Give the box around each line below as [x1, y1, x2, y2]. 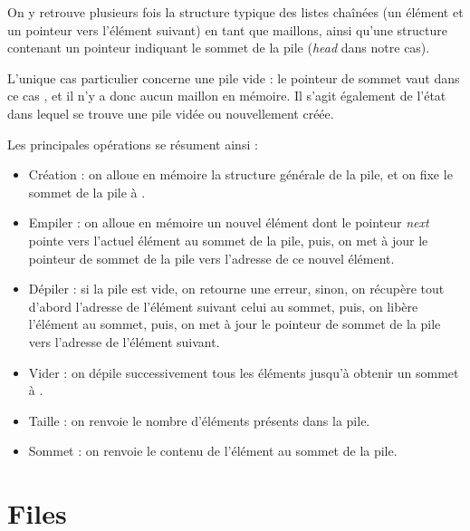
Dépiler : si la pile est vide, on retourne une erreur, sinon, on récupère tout [28, 279, 445, 298]
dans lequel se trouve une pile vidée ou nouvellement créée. [7, 103, 334, 122]
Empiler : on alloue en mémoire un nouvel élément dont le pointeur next [28, 213, 429, 232]
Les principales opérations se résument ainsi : [7, 134, 258, 153]
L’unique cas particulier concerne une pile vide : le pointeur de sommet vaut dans [7, 68, 460, 87]
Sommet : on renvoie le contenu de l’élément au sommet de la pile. [28, 441, 398, 460]
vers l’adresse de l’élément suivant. [28, 332, 220, 351]
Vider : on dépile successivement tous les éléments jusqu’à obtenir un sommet [28, 362, 459, 381]
